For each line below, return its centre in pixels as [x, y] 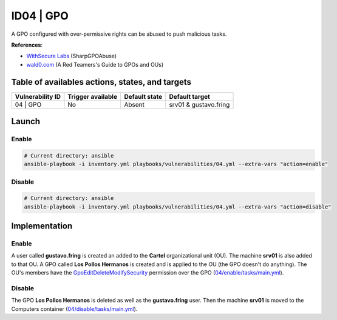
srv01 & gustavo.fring [199, 104]
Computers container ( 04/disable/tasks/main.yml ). [74, 308]
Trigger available [93, 96]
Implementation [42, 226]
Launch [26, 122]
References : [27, 45]
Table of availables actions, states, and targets [101, 82]
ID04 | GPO [40, 16]
